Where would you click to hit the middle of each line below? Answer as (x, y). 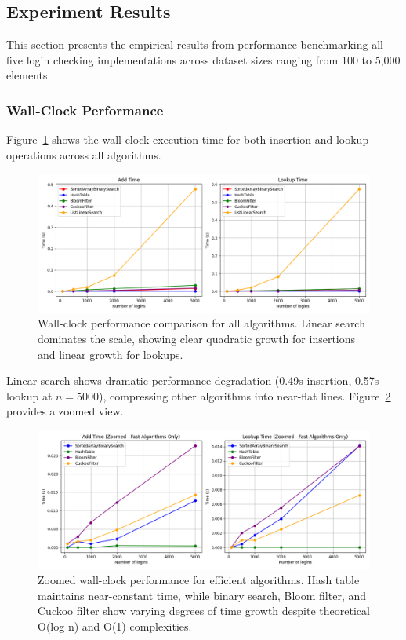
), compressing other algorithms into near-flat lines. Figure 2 (245, 395)
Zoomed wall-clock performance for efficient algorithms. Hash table (199, 579)
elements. (29, 75)
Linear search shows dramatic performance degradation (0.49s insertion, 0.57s (193, 380)
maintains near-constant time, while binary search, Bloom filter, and (202, 595)
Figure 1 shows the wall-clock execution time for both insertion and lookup (188, 139)
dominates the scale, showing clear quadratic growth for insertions (197, 338)
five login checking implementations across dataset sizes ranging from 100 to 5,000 (203, 59)
